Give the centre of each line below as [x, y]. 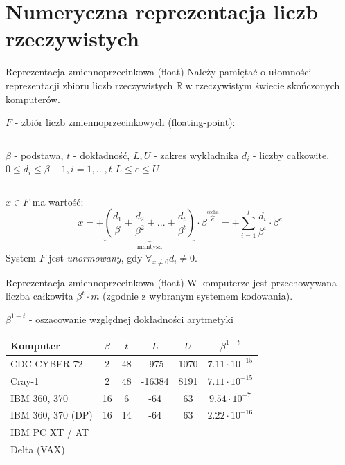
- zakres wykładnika [196, 155]
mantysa [150, 247]
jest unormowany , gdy [96, 257]
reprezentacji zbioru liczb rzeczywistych [89, 85]
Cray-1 [25, 380]
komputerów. [33, 99]
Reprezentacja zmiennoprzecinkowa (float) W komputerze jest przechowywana [171, 282]
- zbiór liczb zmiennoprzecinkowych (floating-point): [125, 122]
